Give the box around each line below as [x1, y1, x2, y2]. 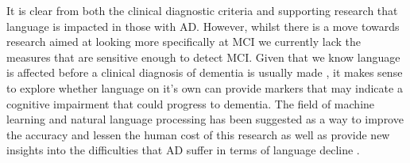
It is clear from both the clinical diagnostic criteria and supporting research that [6, 2, 398, 18]
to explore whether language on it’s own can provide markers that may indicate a [6, 79, 403, 96]
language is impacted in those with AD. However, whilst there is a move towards [6, 17, 400, 34]
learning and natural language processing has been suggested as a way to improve [6, 111, 404, 127]
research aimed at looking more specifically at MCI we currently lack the [6, 33, 361, 50]
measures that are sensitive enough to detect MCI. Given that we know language [6, 48, 400, 65]
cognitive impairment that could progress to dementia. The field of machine [6, 95, 375, 112]
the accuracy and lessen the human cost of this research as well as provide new [6, 126, 390, 142]
